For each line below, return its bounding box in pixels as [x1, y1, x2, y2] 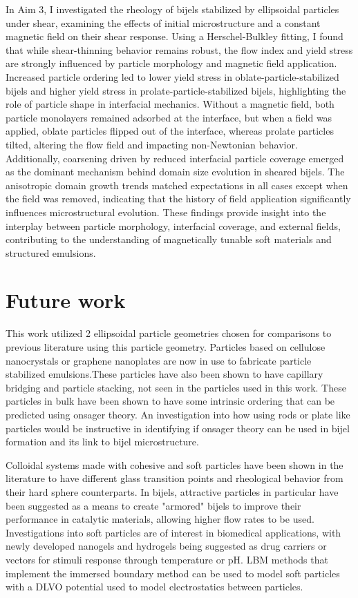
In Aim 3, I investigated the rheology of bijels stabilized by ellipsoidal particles [6, 2, 339, 16]
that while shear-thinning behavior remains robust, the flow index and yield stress [6, 42, 353, 57]
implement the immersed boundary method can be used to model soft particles [6, 566, 340, 580]
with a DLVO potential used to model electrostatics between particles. [6, 579, 303, 594]
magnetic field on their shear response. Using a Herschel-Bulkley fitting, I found [6, 29, 343, 44]
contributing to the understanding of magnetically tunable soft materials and [6, 232, 332, 247]
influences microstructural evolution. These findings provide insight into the [6, 204, 326, 219]
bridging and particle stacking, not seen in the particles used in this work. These [6, 380, 346, 394]
